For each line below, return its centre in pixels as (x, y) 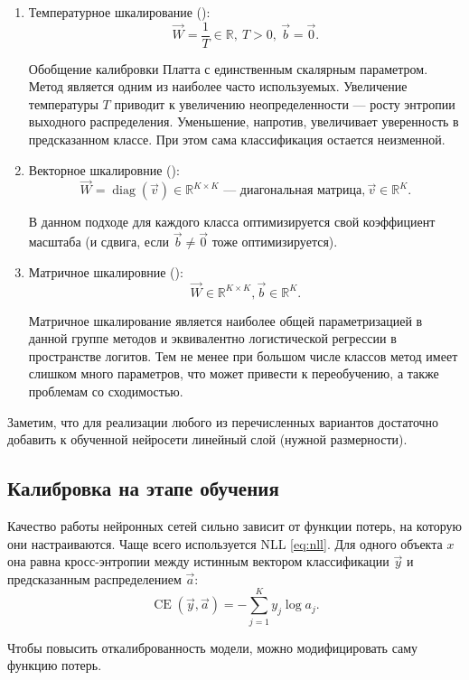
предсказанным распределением (94, 578)
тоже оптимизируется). (275, 242)
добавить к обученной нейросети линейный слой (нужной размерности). (207, 439)
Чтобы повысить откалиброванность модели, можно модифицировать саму (213, 647)
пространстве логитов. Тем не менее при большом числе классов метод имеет (243, 355)
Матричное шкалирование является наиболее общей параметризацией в (225, 320)
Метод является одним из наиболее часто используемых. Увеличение (218, 86)
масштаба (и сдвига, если (99, 242)
